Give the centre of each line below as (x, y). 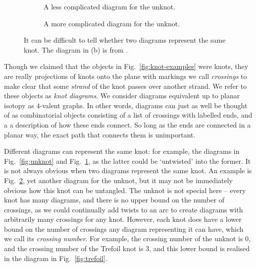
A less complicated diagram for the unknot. (109, 6)
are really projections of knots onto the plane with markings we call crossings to (126, 76)
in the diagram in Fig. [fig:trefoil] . (56, 258)
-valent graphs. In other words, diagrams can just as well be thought (144, 105)
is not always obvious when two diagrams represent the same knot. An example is (128, 170)
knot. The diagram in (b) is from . (76, 49)
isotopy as (19, 105)
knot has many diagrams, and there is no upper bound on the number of (114, 200)
